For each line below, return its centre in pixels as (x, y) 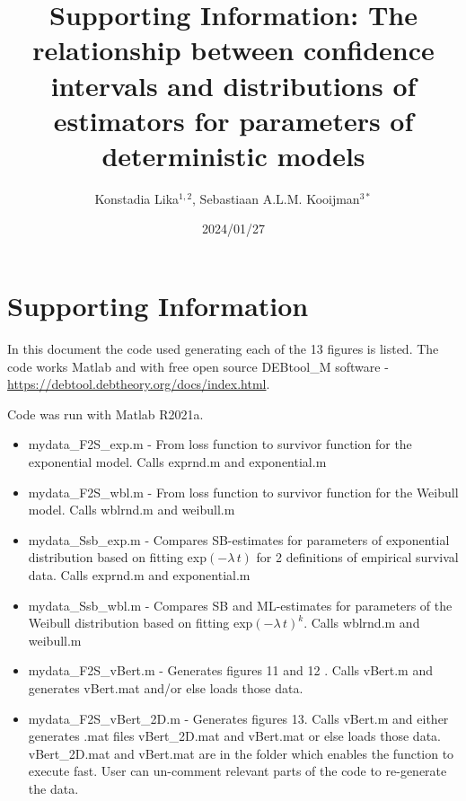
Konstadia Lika (137, 198)
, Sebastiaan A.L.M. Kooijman (276, 198)
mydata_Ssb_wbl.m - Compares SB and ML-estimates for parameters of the (240, 605)
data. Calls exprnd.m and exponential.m (139, 574)
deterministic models (233, 155)
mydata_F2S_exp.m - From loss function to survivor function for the (220, 444)
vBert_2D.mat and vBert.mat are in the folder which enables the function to (241, 753)
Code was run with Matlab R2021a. (106, 414)
